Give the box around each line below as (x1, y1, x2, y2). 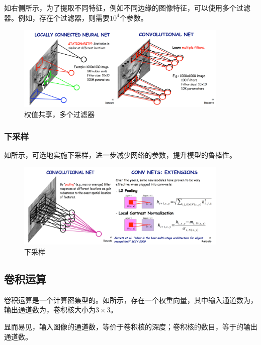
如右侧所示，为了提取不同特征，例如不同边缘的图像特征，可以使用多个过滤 (4, 3, 250, 13)
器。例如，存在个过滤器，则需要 (4, 12, 110, 23)
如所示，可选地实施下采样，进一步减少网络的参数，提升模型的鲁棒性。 (4, 150, 236, 160)
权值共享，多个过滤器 (24, 108, 95, 119)
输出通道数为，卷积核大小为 (4, 304, 96, 315)
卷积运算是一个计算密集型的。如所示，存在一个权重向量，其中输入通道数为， (4, 294, 257, 305)
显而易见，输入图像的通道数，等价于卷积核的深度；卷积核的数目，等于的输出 (4, 321, 257, 331)
